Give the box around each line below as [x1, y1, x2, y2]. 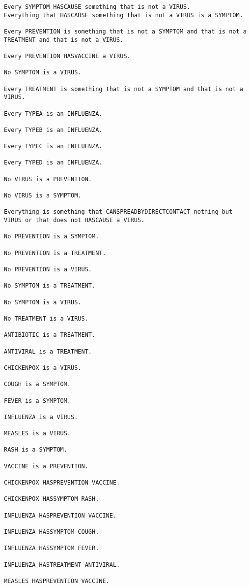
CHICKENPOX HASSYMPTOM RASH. [4, 495, 99, 503]
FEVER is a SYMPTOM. [4, 397, 71, 404]
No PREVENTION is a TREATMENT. [4, 249, 106, 257]
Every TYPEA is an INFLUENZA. [4, 110, 103, 117]
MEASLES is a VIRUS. [4, 430, 71, 437]
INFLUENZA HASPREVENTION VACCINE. [4, 512, 117, 519]
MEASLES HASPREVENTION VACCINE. [4, 577, 110, 585]
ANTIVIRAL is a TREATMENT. [4, 348, 92, 355]
